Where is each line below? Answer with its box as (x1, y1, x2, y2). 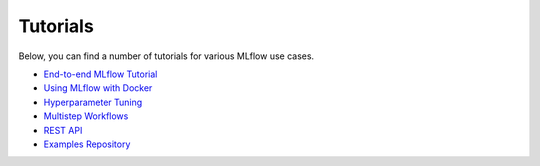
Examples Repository (43, 138, 131, 150)
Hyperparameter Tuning (43, 96, 143, 108)
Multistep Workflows (43, 110, 129, 122)
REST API (43, 124, 83, 136)
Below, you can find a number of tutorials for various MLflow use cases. (18, 50, 315, 62)
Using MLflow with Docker (43, 82, 153, 94)
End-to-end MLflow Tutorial (43, 68, 158, 80)
